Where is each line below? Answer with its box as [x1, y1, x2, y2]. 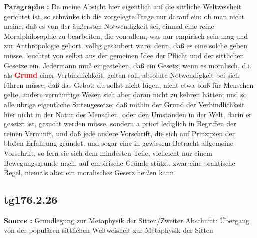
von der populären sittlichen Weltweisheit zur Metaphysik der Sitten [4, 225, 213, 235]
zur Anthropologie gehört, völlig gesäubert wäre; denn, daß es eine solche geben [4, 40, 247, 51]
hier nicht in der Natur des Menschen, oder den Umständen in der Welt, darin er [4, 109, 252, 119]
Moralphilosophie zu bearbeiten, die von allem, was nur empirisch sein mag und [4, 30, 248, 41]
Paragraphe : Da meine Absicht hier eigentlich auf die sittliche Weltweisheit [4, 1, 242, 11]
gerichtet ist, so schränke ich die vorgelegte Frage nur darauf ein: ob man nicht [4, 11, 245, 21]
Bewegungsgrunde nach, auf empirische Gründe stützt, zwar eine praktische [4, 157, 235, 168]
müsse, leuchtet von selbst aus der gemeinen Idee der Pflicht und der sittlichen [4, 50, 244, 60]
